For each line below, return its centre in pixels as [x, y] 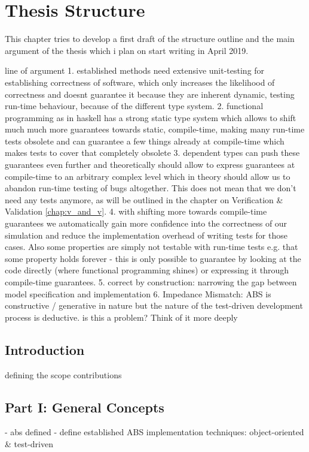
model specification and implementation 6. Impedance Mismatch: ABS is [138, 293]
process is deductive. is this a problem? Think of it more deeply [121, 317]
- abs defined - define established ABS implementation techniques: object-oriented [154, 432]
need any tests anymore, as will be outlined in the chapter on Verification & [144, 199]
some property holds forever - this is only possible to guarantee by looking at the [153, 258]
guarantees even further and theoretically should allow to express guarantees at [150, 165]
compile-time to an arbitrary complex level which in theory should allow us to [148, 176]
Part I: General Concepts [85, 407]
